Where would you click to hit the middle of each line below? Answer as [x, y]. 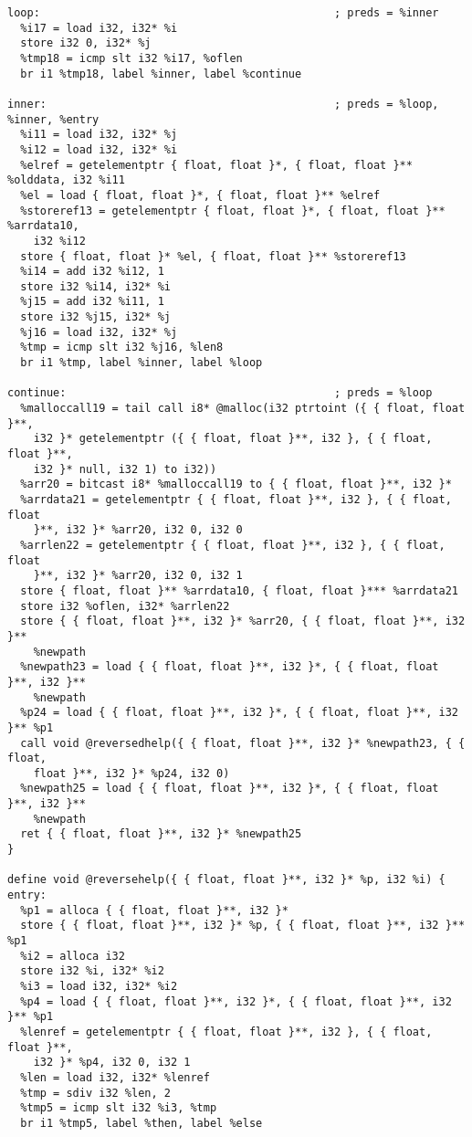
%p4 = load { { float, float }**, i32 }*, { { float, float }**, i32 [236, 1001]
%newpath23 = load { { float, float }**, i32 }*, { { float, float [230, 667]
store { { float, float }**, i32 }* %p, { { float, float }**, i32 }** [243, 926]
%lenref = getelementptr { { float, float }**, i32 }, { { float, [226, 1032]
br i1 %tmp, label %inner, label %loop [142, 363]
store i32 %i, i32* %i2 [92, 971]
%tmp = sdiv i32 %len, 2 [95, 1093]
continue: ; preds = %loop [220, 393]
